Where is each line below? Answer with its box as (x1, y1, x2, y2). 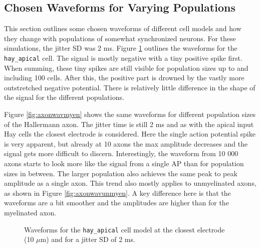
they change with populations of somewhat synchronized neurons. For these (4, 33, 236, 43)
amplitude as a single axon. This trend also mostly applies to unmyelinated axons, (4, 178, 256, 188)
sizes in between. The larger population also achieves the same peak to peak (4, 168, 237, 178)
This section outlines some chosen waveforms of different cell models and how (4, 23, 241, 34)
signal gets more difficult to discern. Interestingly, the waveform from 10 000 (4, 148, 238, 159)
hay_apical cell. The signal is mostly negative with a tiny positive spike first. (4, 52, 242, 63)
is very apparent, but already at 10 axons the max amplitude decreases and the (4, 138, 248, 149)
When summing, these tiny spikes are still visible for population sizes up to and (4, 62, 248, 73)
